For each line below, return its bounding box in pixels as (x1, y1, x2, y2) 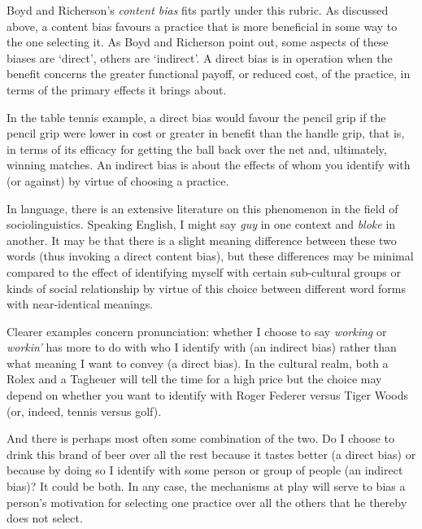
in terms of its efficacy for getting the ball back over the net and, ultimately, (7, 140, 387, 157)
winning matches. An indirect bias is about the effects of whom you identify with (7, 156, 411, 173)
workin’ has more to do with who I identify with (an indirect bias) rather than (7, 339, 397, 356)
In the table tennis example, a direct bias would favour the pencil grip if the (7, 108, 386, 125)
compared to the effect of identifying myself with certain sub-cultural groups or (7, 263, 401, 280)
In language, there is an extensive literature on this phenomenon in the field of (7, 199, 398, 216)
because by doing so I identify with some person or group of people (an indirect (7, 461, 403, 479)
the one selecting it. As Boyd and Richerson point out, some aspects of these (7, 33, 389, 50)
